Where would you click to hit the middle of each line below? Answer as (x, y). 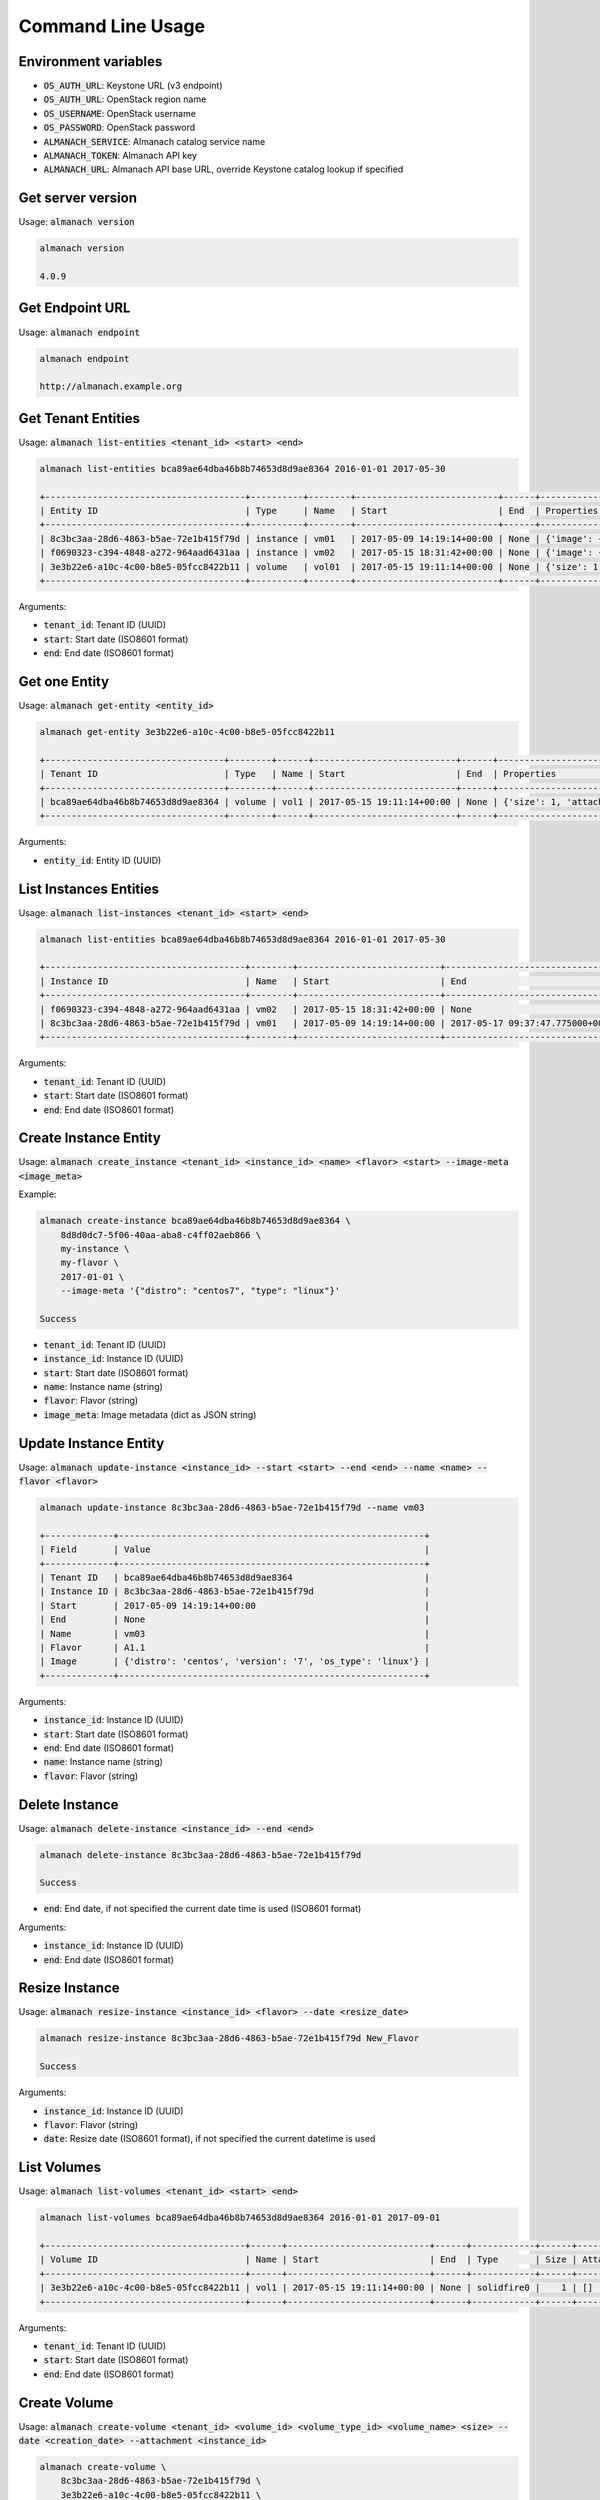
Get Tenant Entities (79, 418)
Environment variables (90, 61)
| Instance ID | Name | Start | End (253, 981)
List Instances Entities (89, 888)
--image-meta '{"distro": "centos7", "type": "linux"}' (200, 1291)
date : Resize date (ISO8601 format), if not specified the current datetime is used (209, 2139)
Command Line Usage (111, 26)
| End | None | (234, 1619)
